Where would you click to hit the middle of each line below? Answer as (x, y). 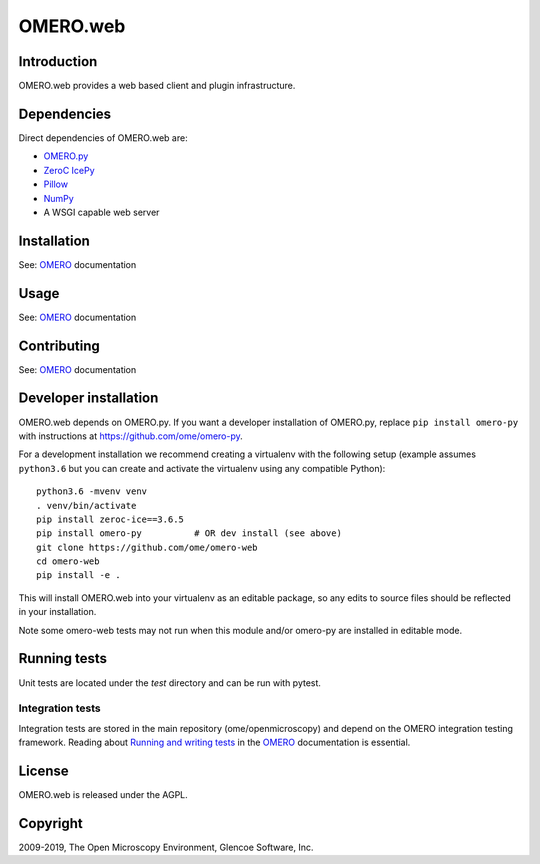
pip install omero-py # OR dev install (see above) (189, 533)
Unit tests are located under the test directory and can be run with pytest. (170, 682)
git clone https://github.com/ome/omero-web (147, 547)
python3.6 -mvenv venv (92, 491)
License (43, 770)
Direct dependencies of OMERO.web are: (103, 137)
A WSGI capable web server (101, 212)
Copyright (51, 823)
